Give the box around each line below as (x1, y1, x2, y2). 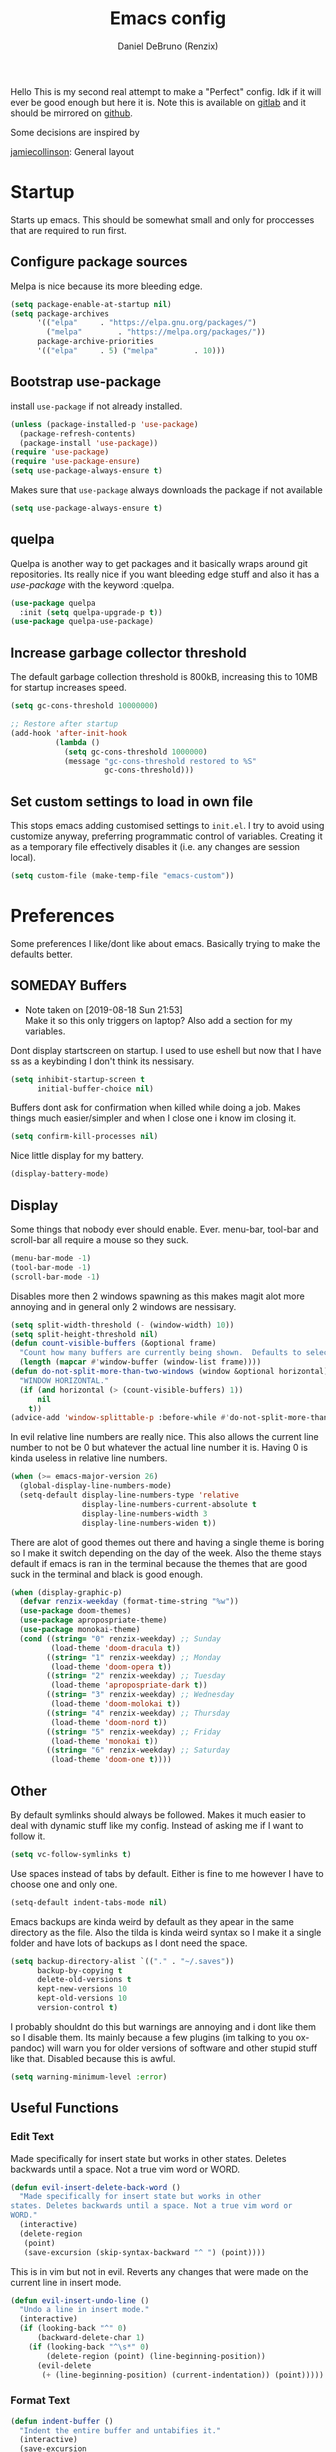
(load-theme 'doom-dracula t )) (50, 1643, 182, 1653)
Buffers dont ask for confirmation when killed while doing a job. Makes (10, 1102, 301, 1114)
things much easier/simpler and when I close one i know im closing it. (10, 1112, 297, 1124)
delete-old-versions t (36, 1975, 132, 1985)
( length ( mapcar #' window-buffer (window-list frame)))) (19, 1357, 262, 1367)
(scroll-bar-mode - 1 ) (10, 1272, 101, 1282)
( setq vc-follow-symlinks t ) (10, 1849, 132, 1859)
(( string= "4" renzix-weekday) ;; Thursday (46, 1708, 230, 1718)
